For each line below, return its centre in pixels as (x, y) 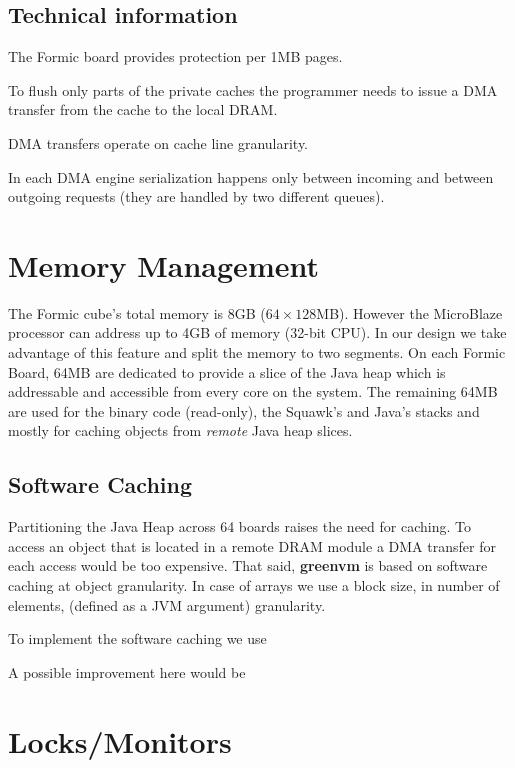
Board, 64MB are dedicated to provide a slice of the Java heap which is (227, 371)
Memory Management (163, 264)
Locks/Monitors (120, 740)
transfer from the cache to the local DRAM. (143, 109)
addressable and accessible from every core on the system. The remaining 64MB (253, 391)
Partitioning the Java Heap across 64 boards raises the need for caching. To (239, 526)
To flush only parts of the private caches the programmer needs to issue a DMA (253, 89)
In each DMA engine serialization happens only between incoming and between (251, 176)
